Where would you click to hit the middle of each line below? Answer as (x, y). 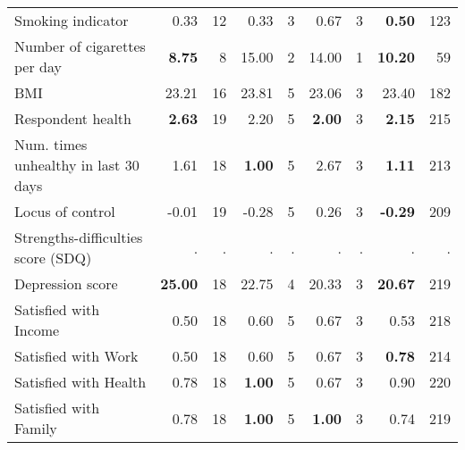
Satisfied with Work (76, 356)
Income (37, 330)
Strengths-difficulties (79, 237)
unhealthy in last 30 (77, 165)
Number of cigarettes (80, 46)
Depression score (66, 283)
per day (38, 67)
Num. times (51, 144)
